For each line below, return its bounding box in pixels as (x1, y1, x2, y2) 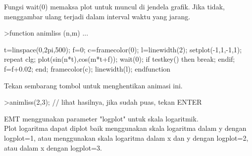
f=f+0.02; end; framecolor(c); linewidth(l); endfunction (4, 63, 171, 74)
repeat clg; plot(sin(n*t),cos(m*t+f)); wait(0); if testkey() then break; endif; (4, 54, 235, 64)
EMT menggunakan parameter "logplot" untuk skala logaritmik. (4, 113, 199, 123)
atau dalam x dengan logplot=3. (4, 142, 102, 153)
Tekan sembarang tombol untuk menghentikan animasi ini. (4, 80, 183, 90)
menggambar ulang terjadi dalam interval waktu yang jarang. (4, 11, 191, 21)
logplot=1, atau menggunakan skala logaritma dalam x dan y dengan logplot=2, (4, 132, 249, 143)
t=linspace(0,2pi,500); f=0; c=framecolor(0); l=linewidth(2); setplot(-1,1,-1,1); (4, 44, 242, 54)
